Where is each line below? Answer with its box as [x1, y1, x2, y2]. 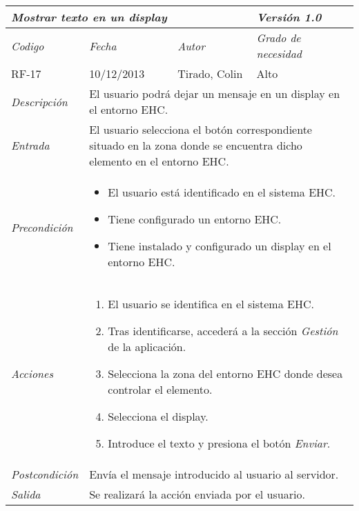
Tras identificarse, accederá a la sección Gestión [108, 323, 338, 339]
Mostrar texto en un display [11, 9, 167, 25]
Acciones [11, 365, 53, 381]
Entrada [11, 137, 50, 153]
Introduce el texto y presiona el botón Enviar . [108, 435, 331, 451]
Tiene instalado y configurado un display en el [108, 238, 331, 254]
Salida [11, 486, 41, 502]
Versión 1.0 [256, 9, 322, 25]
